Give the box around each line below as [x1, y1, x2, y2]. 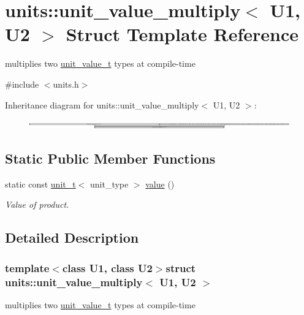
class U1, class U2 [62, 260, 153, 275]
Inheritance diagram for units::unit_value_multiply [5, 98, 199, 111]
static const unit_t [5, 177, 76, 190]
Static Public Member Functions [5, 149, 216, 168]
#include [5, 77, 39, 90]
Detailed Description [5, 228, 139, 247]
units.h [53, 77, 79, 90]
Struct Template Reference [66, 21, 299, 47]
